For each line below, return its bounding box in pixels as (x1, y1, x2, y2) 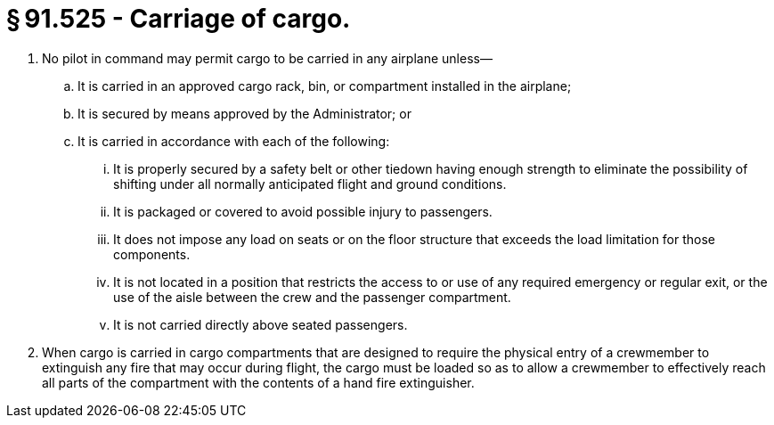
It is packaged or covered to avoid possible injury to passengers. (113, 203, 493, 219)
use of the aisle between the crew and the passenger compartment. (113, 289, 511, 305)
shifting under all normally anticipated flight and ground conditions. (113, 176, 507, 192)
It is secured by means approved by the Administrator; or (77, 105, 411, 121)
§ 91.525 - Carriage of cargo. (6, 4, 351, 34)
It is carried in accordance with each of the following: (77, 133, 390, 149)
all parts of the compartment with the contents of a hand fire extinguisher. (42, 374, 475, 390)
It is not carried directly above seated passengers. (113, 316, 408, 332)
